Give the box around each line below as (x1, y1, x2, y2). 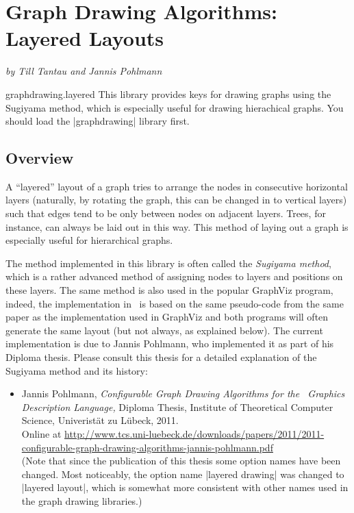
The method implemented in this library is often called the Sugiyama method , (5, 255, 331, 270)
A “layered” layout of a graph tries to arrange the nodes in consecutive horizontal (5, 179, 348, 193)
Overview (5, 147, 74, 168)
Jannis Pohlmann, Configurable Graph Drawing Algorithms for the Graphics (21, 386, 345, 401)
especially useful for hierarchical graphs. (5, 233, 173, 247)
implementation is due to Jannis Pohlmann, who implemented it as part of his (5, 336, 334, 351)
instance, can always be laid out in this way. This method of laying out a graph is (5, 219, 349, 234)
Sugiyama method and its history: (5, 363, 148, 377)
